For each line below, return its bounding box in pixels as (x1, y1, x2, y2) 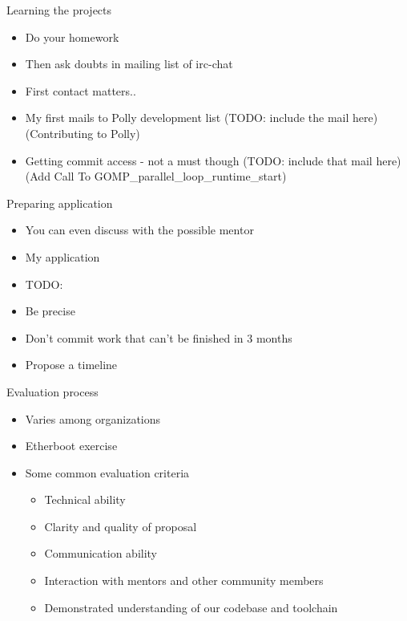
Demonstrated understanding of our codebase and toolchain (44, 599, 338, 615)
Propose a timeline (25, 356, 118, 373)
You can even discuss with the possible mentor (25, 221, 254, 238)
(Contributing (25, 124, 94, 141)
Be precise (25, 302, 75, 319)
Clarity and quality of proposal (44, 517, 197, 534)
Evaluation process (6, 383, 99, 400)
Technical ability (44, 491, 126, 508)
